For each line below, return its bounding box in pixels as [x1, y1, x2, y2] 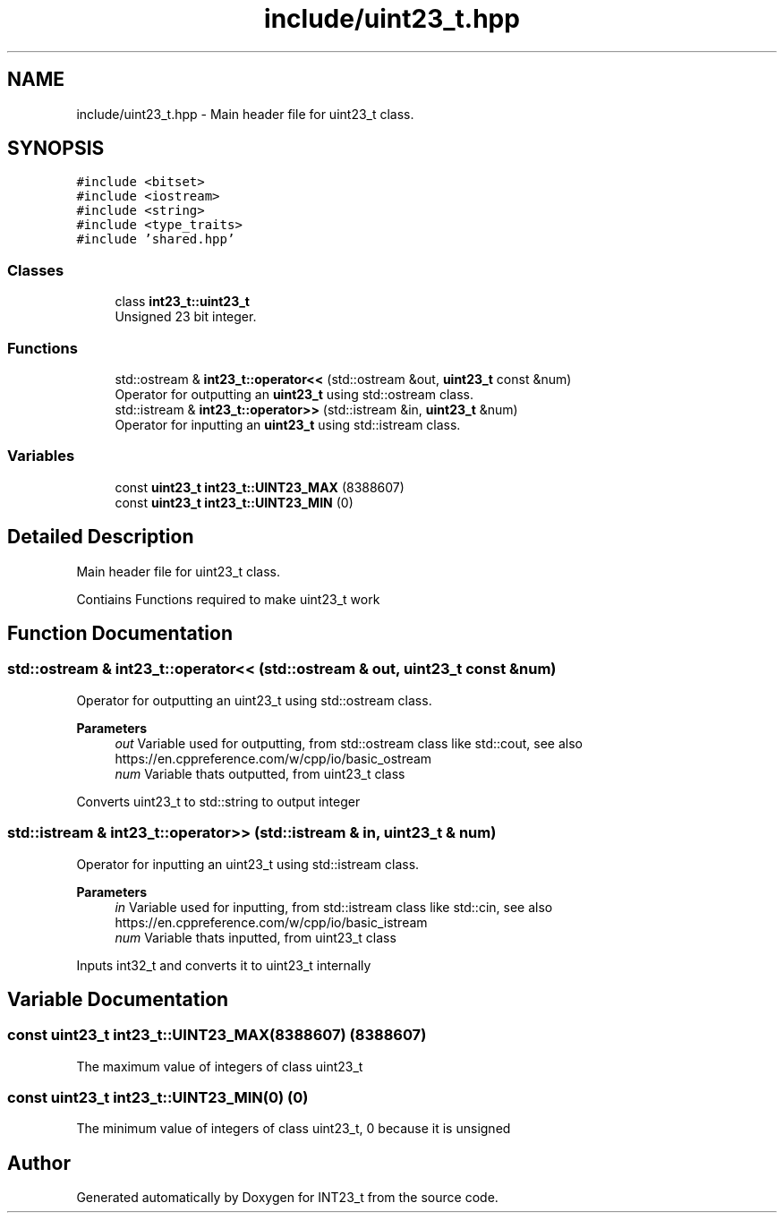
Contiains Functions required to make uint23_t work [76, 591, 380, 607]
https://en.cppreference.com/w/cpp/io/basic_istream [115, 914, 428, 930]
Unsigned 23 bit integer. [115, 309, 257, 325]
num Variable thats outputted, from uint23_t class [115, 765, 405, 781]
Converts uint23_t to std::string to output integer [76, 793, 361, 809]
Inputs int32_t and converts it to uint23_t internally [76, 957, 371, 973]
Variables [7, 447, 75, 465]
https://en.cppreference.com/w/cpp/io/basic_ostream [115, 750, 432, 766]
